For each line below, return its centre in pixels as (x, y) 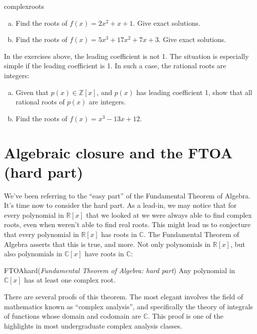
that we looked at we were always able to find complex (169, 215)
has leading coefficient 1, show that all (194, 92)
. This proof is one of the (185, 316)
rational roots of (40, 102)
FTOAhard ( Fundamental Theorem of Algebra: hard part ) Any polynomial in (120, 270)
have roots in (104, 254)
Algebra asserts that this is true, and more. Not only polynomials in (107, 244)
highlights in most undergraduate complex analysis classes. (93, 325)
